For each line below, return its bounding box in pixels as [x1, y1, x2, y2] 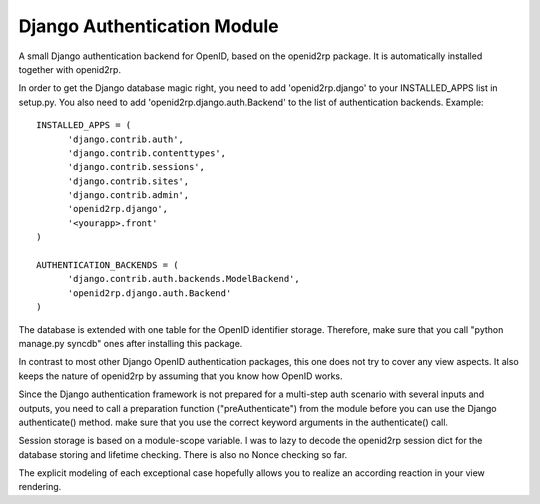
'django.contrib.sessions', [67, 161, 205, 173]
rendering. [18, 481, 62, 493]
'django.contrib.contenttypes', [67, 147, 227, 159]
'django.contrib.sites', [67, 175, 190, 187]
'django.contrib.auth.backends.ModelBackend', [67, 273, 300, 285]
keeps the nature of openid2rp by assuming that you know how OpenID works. [18, 370, 344, 382]
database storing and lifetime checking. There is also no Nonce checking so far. [18, 448, 348, 460]
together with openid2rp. [18, 63, 122, 75]
